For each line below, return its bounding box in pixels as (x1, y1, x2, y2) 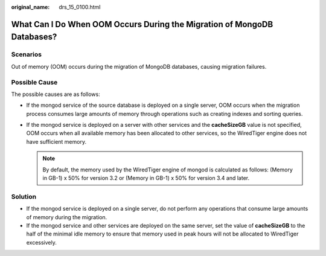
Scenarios (11, 50, 42, 59)
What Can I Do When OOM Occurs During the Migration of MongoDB (11, 19, 273, 30)
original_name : (11, 4, 50, 10)
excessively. (26, 238, 57, 246)
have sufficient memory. (26, 138, 87, 145)
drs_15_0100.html (59, 4, 101, 10)
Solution (11, 192, 37, 200)
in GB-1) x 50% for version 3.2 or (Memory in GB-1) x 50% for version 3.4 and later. (42, 174, 250, 182)
